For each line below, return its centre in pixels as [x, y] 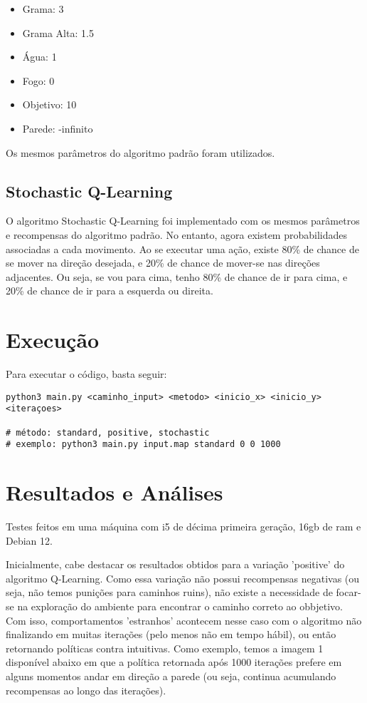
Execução [53, 340]
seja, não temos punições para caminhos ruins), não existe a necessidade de [169, 592]
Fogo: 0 [38, 80]
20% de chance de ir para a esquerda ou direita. [110, 291]
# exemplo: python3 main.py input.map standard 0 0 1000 [143, 445]
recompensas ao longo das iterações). [86, 690]
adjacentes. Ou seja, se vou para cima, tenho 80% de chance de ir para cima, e [177, 276]
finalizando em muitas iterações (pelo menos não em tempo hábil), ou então [171, 634]
